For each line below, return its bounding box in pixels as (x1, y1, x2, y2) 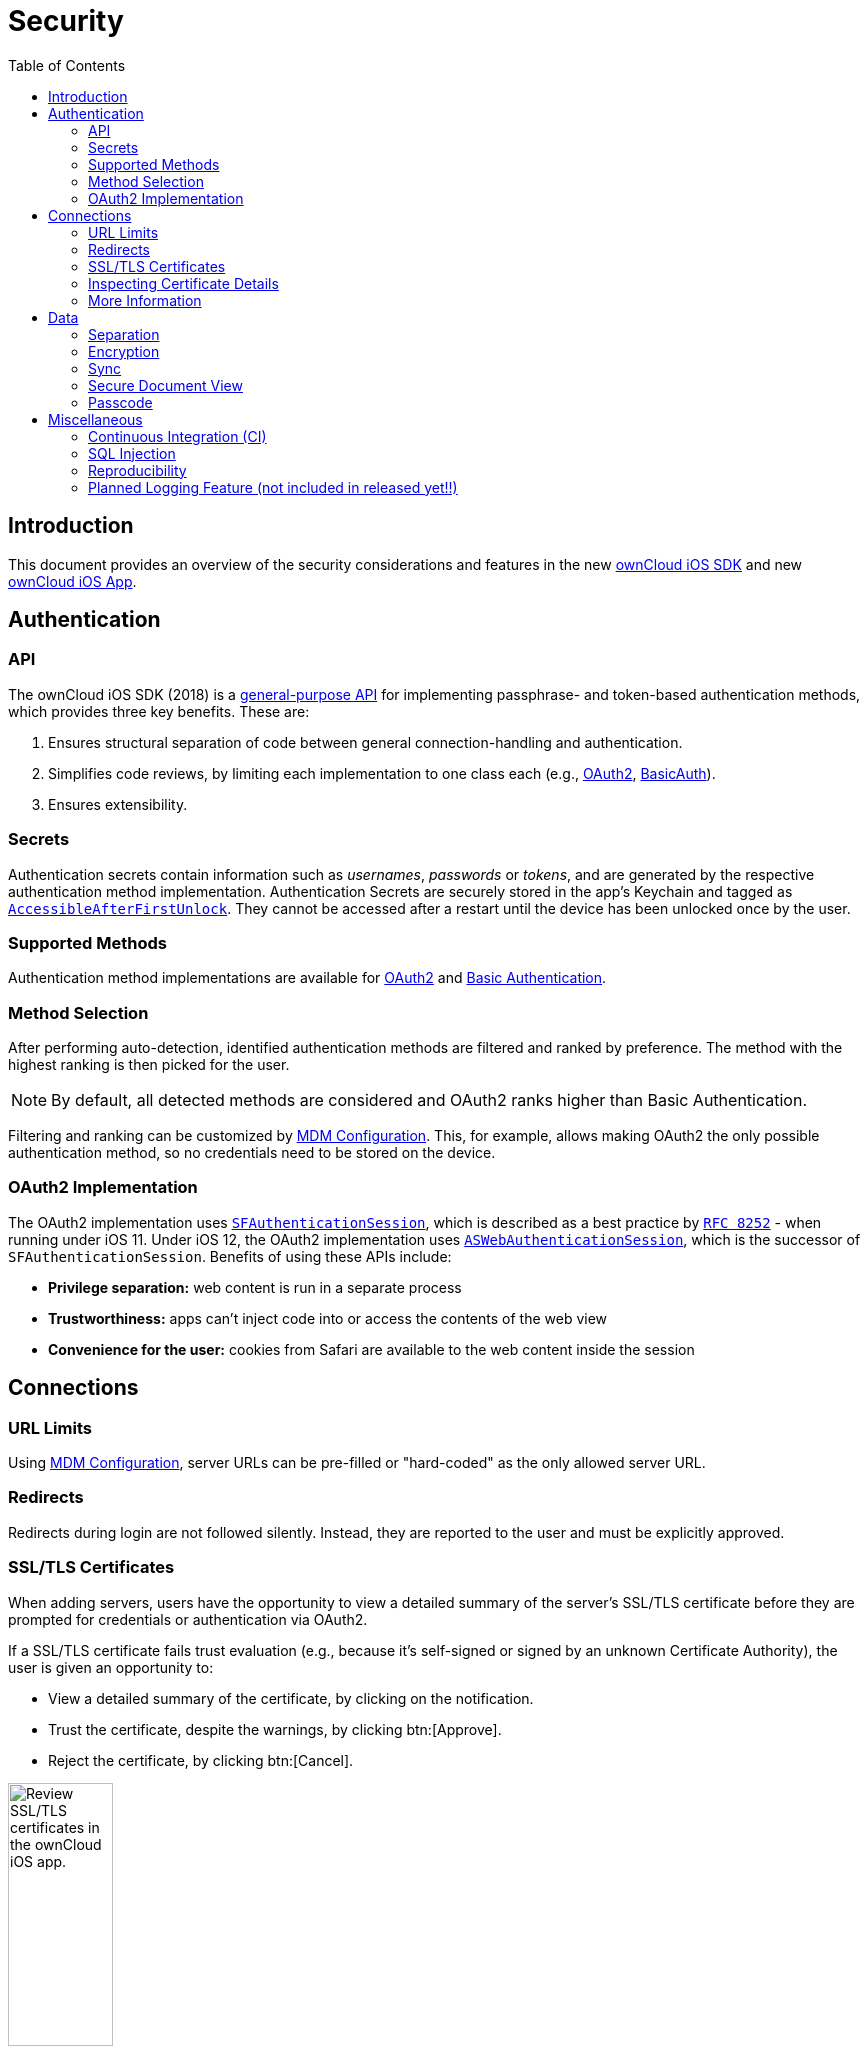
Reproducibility (88, 461, 187, 479)
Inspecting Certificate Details (88, 274, 279, 292)
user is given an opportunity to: (8, 1658, 214, 1676)
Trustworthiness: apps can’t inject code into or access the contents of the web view (48, 1309, 608, 1327)
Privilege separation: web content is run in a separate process (48, 1278, 462, 1296)
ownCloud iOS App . (8, 572, 137, 590)
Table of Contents (8, 56, 126, 74)
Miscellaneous (48, 410, 143, 428)
